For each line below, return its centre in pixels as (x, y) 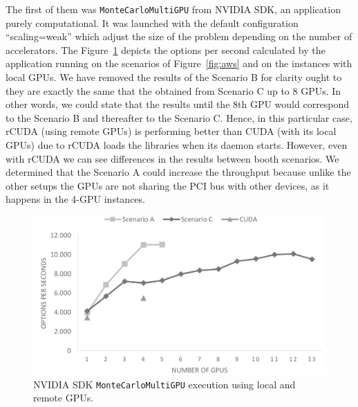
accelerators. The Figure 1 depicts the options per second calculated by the (166, 49)
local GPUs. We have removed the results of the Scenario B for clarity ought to (174, 77)
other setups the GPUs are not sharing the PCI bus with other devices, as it (168, 185)
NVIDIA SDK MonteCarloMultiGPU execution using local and (164, 384)
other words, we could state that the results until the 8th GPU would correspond (178, 104)
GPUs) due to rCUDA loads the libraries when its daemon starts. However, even (177, 145)
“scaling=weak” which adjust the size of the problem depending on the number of (179, 36)
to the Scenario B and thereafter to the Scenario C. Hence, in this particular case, (179, 117)
